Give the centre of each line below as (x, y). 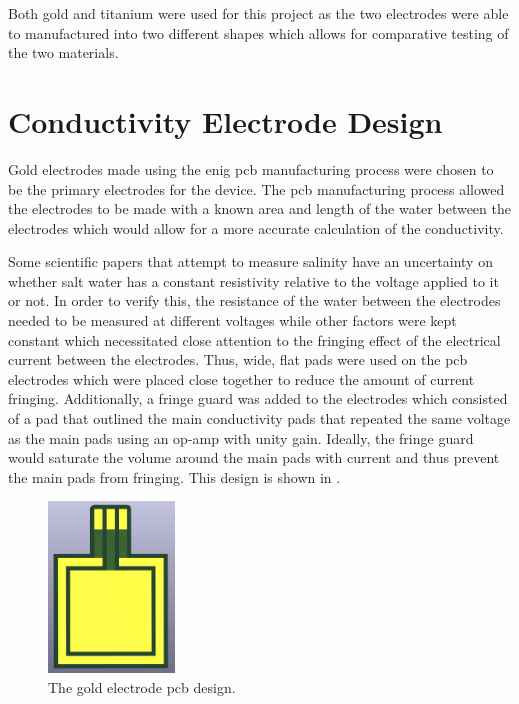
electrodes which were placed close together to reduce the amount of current (241, 378)
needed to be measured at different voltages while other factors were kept (232, 320)
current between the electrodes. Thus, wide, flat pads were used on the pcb (238, 359)
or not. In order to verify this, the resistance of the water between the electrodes (254, 300)
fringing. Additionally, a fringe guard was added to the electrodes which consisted (258, 398)
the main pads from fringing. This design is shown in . (174, 476)
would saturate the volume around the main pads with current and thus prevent (254, 457)
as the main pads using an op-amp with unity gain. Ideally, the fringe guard (241, 437)
